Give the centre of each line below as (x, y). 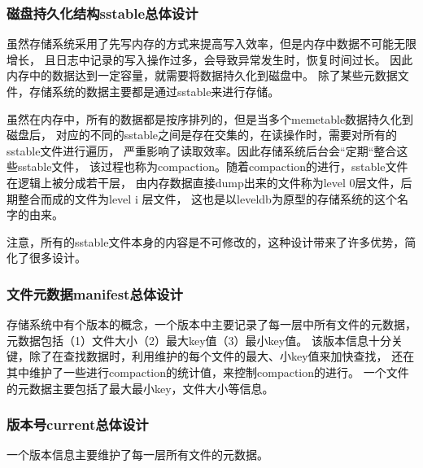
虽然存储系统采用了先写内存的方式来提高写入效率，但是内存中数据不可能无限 (211, 44)
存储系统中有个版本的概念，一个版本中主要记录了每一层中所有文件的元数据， (211, 324)
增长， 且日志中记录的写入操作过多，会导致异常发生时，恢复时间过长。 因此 (210, 59)
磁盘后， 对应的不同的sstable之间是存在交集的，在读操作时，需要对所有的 (202, 135)
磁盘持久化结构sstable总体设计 (102, 13)
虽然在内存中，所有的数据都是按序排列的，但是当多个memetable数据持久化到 (210, 118)
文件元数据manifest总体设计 (95, 293)
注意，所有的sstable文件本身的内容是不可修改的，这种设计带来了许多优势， (206, 241)
